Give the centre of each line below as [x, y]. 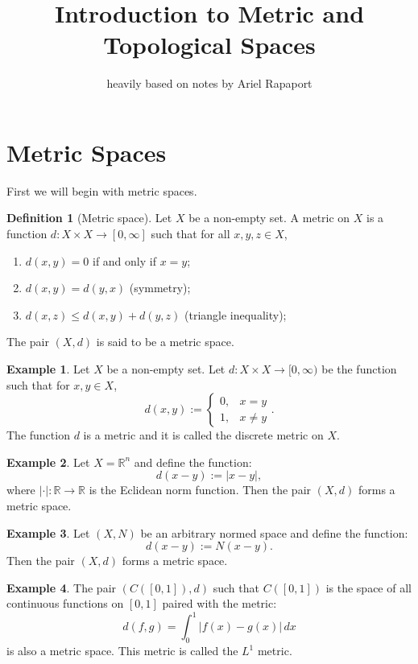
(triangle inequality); [236, 314]
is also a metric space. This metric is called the [122, 651]
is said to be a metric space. [165, 342]
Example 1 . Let [48, 369]
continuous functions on [65, 603]
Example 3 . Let [48, 532]
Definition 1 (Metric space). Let [89, 218]
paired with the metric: [219, 603]
